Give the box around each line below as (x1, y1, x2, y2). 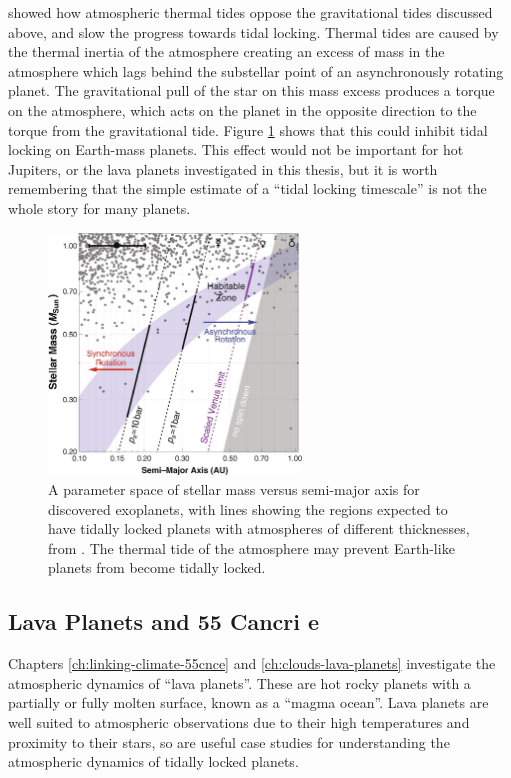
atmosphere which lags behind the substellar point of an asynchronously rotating (8, 60, 504, 81)
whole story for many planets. (8, 197, 191, 218)
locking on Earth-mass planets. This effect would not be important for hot (8, 139, 464, 160)
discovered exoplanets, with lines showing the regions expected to (48, 498, 448, 519)
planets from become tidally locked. (48, 557, 266, 578)
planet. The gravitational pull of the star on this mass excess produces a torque (8, 80, 495, 101)
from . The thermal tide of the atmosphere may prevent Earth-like (48, 537, 455, 558)
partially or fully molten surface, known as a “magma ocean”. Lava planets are (8, 692, 489, 713)
